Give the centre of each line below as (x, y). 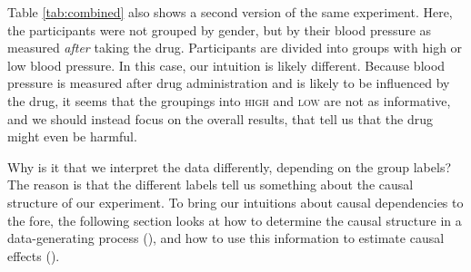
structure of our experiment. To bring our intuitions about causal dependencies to (235, 202)
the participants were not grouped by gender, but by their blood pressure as (220, 29)
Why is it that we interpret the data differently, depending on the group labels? (230, 166)
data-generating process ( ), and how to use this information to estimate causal (226, 238)
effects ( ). (34, 255)
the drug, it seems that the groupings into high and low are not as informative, (229, 100)
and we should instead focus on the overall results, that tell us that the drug (220, 118)
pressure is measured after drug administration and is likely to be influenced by (229, 83)
